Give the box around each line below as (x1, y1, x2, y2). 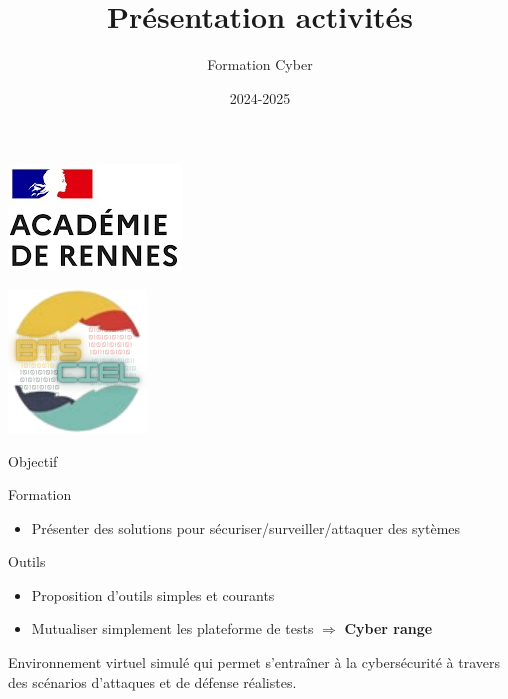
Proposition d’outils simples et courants (31, 584, 275, 605)
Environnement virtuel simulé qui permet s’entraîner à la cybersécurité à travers (8, 652, 501, 673)
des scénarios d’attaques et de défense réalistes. (8, 671, 297, 692)
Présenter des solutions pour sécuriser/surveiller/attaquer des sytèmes (31, 517, 461, 538)
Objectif (8, 450, 58, 471)
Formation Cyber (207, 54, 313, 75)
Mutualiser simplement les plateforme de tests (31, 618, 314, 639)
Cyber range (344, 618, 433, 639)
